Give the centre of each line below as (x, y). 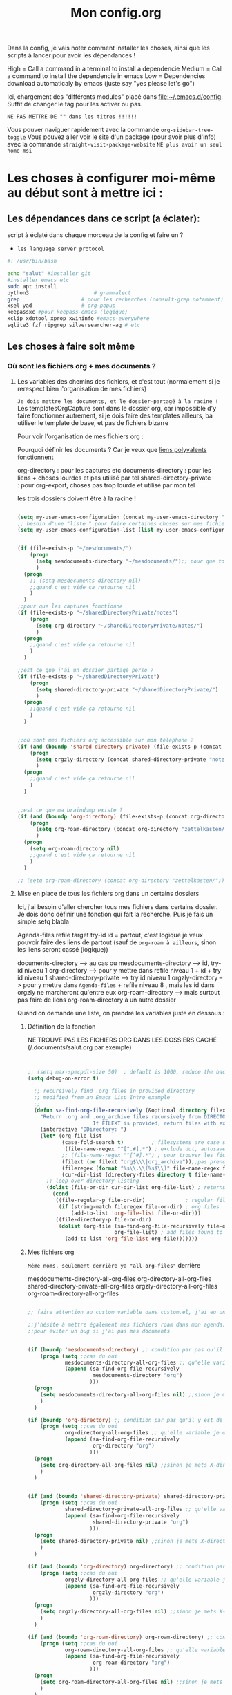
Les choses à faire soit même (71, 347)
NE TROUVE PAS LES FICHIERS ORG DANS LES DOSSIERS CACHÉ (122, 1040)
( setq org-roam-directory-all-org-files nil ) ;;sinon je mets (132, 1682)
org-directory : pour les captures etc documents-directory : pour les (114, 470)
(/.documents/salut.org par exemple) (79, 1047)
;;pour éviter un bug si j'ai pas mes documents (99, 1331)
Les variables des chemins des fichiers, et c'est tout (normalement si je (118, 381)
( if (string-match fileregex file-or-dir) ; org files (139, 1207)
